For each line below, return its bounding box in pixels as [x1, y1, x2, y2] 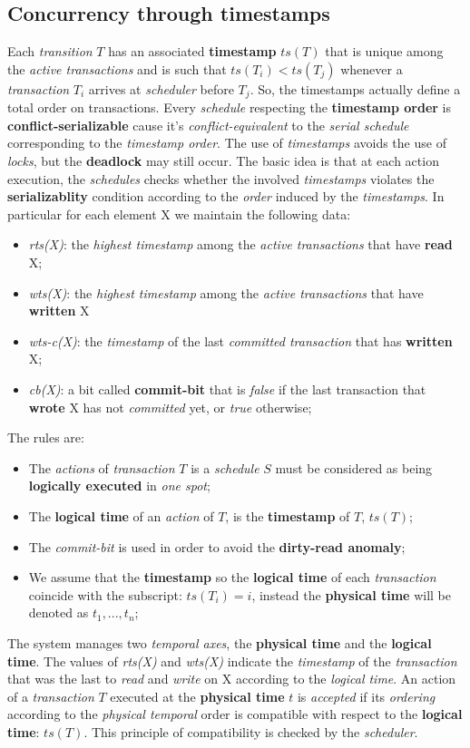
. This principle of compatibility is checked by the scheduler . [83, 722, 418, 741]
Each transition [7, 42, 93, 61]
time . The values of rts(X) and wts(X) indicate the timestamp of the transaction [7, 651, 457, 670]
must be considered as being [275, 458, 433, 477]
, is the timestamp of [225, 506, 350, 525]
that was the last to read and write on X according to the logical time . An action [7, 669, 456, 688]
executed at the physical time [110, 686, 285, 705]
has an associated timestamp [108, 42, 277, 61]
